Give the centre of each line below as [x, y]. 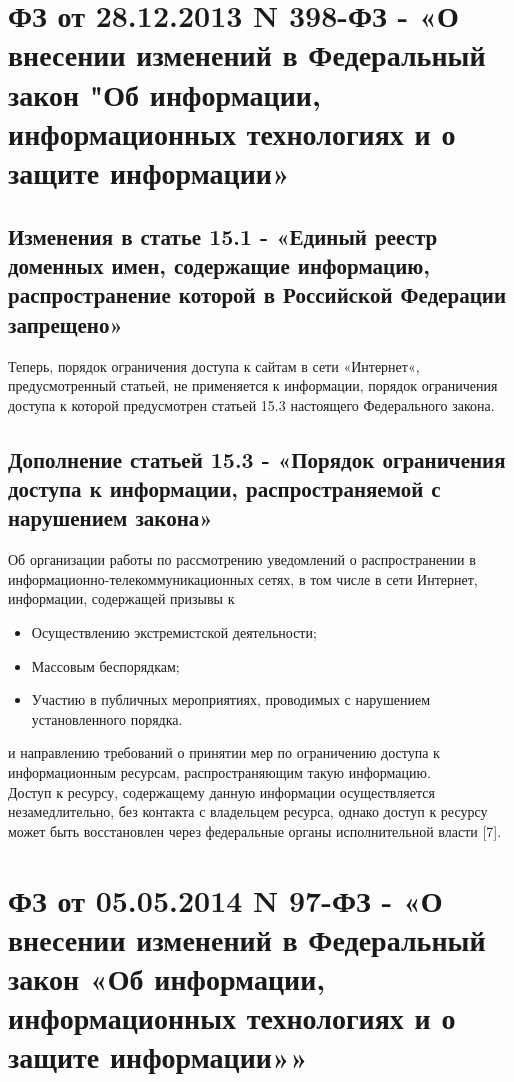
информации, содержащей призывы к [121, 598]
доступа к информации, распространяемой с [224, 488]
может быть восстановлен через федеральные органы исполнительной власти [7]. [255, 830]
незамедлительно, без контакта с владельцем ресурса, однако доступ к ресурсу [248, 811]
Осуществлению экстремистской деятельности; [174, 632]
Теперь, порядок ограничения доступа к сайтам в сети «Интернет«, [214, 365]
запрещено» [65, 323]
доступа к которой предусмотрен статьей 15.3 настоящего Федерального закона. [251, 404]
